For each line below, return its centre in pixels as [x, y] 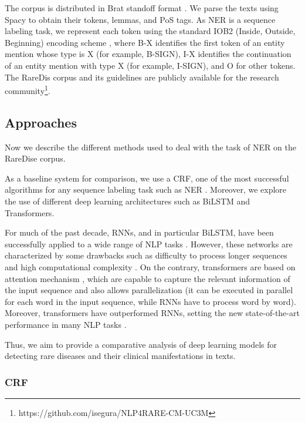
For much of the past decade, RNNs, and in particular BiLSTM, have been [139, 232]
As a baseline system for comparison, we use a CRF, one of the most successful [147, 178]
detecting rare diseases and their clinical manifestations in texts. [120, 356]
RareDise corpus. [35, 158]
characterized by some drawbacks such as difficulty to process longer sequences [146, 255]
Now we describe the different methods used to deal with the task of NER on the [150, 147]
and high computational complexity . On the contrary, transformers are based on [150, 266]
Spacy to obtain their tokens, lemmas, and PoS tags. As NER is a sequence [140, 19]
